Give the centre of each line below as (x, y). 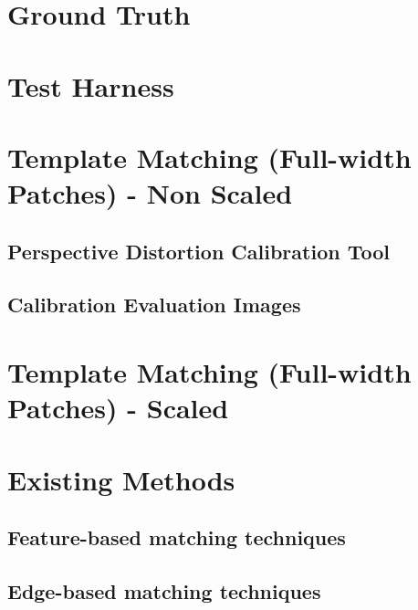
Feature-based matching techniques (177, 537)
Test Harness (91, 85)
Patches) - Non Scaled (150, 193)
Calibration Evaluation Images (154, 305)
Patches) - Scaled (118, 408)
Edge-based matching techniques (164, 590)
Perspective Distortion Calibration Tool (199, 251)
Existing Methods (121, 479)
